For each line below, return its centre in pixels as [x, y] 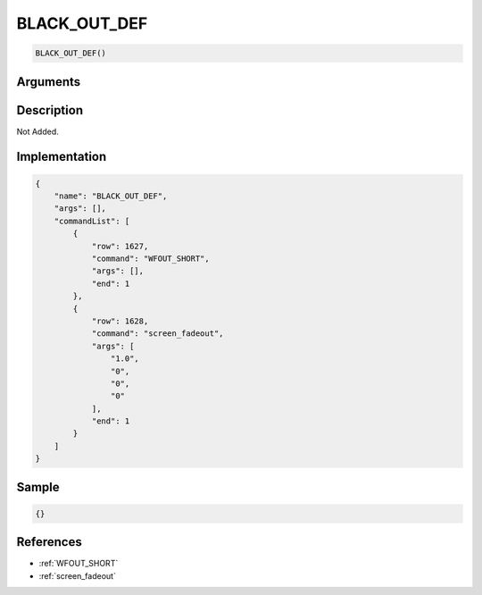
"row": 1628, [120, 321]
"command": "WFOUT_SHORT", [150, 259]
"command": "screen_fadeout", [158, 334]
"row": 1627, [120, 246]
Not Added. [38, 131]
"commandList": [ [92, 221]
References [49, 542]
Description [50, 110]
